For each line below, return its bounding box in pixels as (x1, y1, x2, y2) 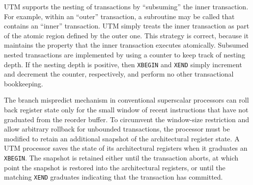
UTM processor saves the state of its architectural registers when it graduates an (4, 143, 248, 153)
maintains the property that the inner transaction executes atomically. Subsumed (4, 40, 249, 50)
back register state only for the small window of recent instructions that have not (4, 105, 249, 114)
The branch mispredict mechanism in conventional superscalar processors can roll (4, 95, 249, 105)
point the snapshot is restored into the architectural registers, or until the (4, 162, 225, 172)
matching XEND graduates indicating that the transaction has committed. (4, 172, 223, 182)
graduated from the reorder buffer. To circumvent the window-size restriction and (4, 114, 250, 124)
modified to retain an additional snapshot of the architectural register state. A (4, 133, 240, 143)
